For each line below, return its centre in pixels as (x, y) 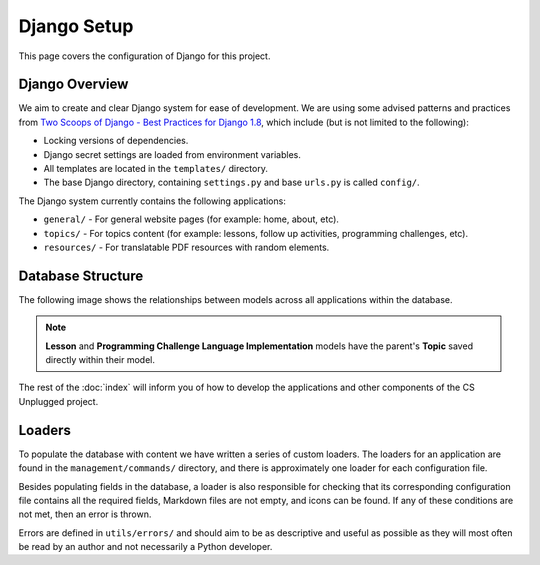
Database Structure (81, 275)
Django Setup (76, 26)
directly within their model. (100, 360)
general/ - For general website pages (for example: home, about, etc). (191, 219)
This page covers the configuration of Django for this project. (144, 56)
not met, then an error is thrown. (85, 514)
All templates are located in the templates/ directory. (156, 169)
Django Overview (73, 84)
